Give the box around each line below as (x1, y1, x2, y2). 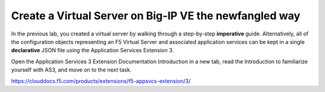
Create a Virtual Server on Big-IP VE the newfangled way (11, 9, 301, 22)
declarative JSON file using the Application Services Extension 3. (11, 47, 174, 54)
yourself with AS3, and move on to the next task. (11, 66, 132, 73)
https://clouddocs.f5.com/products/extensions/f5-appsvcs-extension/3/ (11, 77, 191, 84)
